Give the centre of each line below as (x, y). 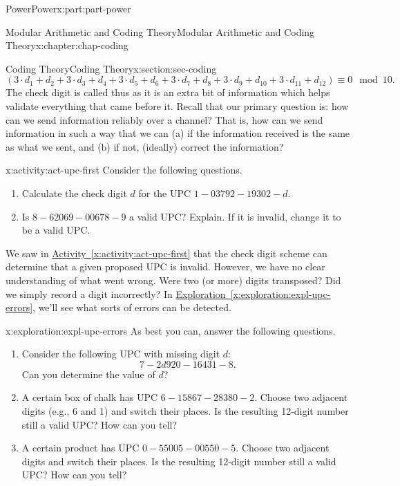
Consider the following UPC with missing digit (121, 354)
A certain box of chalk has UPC (90, 397)
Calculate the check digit (74, 193)
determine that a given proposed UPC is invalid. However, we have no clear (165, 267)
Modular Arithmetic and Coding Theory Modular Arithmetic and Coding (160, 31)
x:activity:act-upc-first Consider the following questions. (124, 170)
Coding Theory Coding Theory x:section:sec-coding (111, 68)
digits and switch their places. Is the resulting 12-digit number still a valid (179, 461)
